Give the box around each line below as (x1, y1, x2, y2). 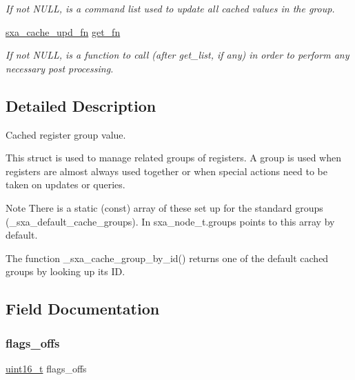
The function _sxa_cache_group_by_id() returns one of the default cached (6, 250, 329, 265)
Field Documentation (6, 298, 160, 319)
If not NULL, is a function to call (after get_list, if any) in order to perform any (6, 48, 349, 62)
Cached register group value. (6, 127, 126, 141)
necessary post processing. (6, 61, 114, 75)
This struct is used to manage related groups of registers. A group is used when (6, 150, 342, 165)
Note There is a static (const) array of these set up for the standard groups (6, 200, 323, 214)
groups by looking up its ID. (6, 264, 125, 279)
